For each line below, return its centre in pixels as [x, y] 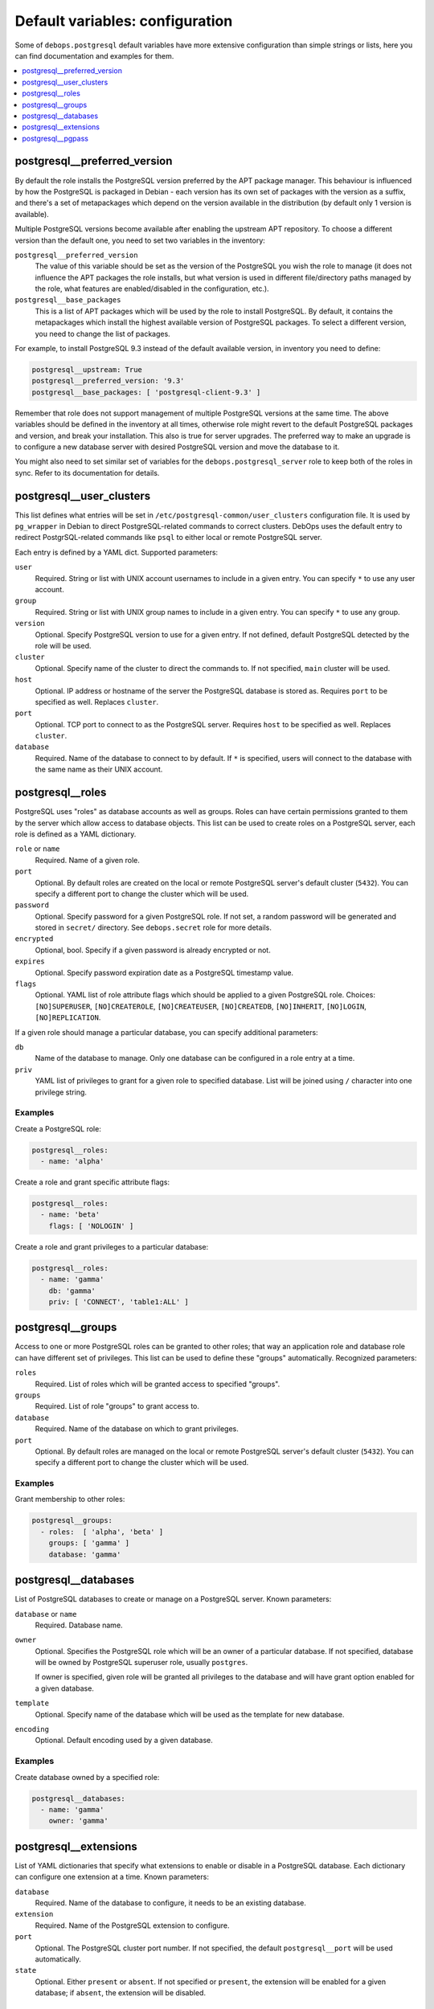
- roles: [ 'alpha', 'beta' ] [102, 1532]
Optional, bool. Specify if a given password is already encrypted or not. [153, 950]
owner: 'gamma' [78, 1821]
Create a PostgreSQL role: [58, 1128]
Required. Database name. [79, 1625]
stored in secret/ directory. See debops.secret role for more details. [154, 927]
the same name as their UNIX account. [99, 769]
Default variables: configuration [124, 21]
